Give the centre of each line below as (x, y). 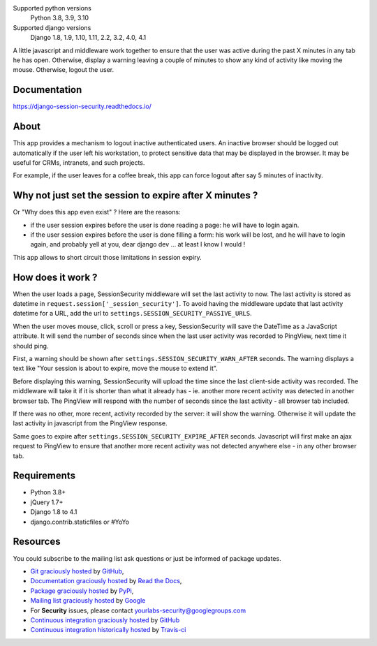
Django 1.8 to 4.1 (54, 512)
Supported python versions (52, 8)
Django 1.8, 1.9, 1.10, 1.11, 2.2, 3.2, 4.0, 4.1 (88, 38)
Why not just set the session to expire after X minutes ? (135, 196)
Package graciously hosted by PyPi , (82, 591)
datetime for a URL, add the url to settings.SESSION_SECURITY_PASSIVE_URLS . (132, 314)
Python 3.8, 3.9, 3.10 (60, 18)
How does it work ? (55, 277)
